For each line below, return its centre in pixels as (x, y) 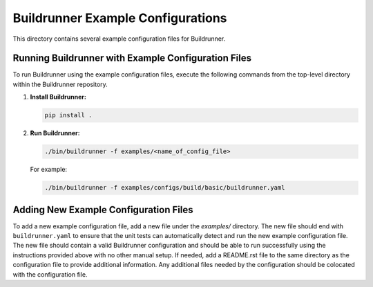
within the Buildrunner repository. (60, 84)
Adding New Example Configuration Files (103, 209)
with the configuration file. (50, 274)
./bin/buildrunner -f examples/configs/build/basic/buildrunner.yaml (165, 188)
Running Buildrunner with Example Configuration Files (132, 58)
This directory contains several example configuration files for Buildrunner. (119, 39)
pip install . (68, 115)
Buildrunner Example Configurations (120, 18)
